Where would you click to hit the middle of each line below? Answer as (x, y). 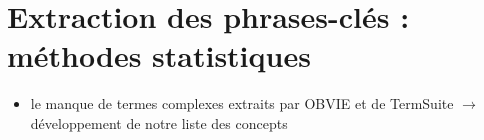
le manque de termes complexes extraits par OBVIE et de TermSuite (242, 103)
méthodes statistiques (159, 55)
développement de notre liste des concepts (159, 122)
